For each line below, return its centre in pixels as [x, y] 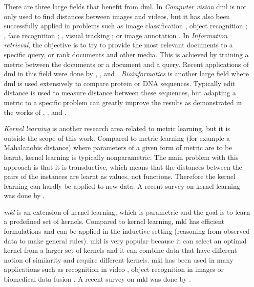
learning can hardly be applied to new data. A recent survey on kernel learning [122, 186]
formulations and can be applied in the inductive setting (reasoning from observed [127, 231]
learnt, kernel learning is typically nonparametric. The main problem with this [121, 157]
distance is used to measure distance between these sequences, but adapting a [120, 93]
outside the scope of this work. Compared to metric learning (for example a [117, 138]
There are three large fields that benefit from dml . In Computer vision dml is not [125, 6]
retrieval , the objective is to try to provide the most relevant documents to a [118, 45]
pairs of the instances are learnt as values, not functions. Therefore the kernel [120, 176]
